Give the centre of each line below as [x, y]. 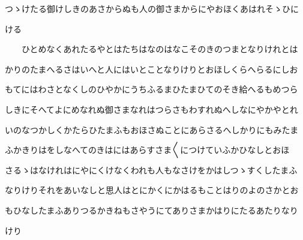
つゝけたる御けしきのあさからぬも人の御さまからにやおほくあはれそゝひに [152, 8]
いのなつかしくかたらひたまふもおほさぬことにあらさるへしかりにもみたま [152, 129]
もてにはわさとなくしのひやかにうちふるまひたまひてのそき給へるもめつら [151, 89]
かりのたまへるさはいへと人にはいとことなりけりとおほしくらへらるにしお [151, 69]
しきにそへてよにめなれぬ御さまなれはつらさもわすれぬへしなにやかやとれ [151, 109]
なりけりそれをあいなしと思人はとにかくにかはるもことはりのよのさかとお [152, 190]
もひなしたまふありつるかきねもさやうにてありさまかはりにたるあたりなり [151, 210]
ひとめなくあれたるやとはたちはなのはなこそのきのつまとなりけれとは [160, 49]
